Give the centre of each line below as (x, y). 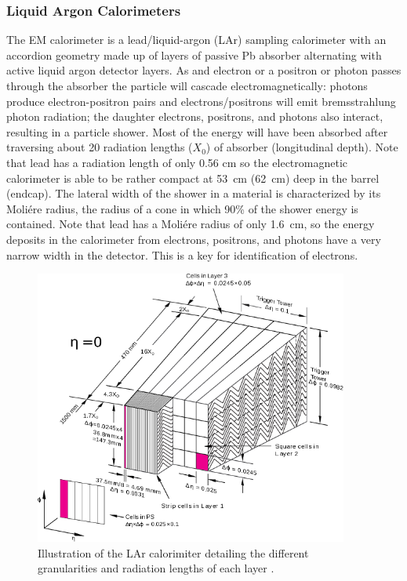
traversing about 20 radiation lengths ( (100, 147)
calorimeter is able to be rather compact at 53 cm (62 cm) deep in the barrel (193, 178)
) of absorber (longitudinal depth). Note (302, 147)
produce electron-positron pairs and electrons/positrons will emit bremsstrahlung (201, 101)
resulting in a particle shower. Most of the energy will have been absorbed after (197, 131)
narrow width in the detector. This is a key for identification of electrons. (182, 254)
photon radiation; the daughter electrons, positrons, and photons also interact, (195, 116)
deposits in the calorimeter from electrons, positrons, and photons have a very (194, 239)
